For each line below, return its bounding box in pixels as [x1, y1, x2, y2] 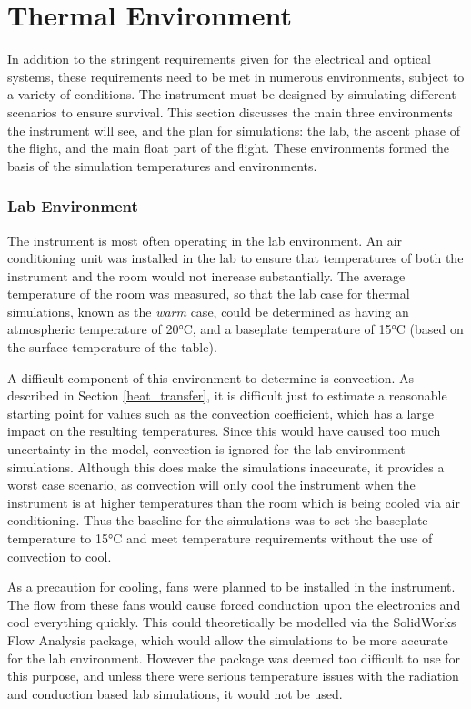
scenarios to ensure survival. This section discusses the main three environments [7, 102, 453, 121]
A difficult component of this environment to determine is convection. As [7, 368, 415, 387]
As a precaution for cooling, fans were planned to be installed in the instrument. [7, 577, 456, 596]
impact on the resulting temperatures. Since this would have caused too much [7, 421, 441, 441]
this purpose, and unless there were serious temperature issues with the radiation [7, 666, 459, 685]
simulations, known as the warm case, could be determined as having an [7, 301, 409, 320]
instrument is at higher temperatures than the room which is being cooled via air [7, 492, 460, 511]
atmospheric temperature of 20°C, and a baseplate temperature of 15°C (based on [7, 319, 464, 339]
